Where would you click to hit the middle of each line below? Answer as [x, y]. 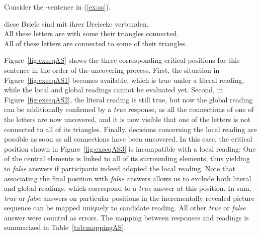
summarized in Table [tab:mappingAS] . [65, 227]
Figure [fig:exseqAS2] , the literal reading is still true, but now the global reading [128, 99]
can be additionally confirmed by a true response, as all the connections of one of [129, 109]
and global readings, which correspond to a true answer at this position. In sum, [128, 188]
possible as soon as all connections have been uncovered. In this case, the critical [128, 139]
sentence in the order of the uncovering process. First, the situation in [112, 70]
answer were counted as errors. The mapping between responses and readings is [126, 217]
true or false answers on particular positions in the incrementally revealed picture [129, 198]
